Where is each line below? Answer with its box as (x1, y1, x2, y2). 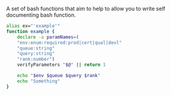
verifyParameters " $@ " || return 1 (17, 62, 106, 68)
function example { (6, 28, 55, 35)
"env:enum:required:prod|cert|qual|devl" (17, 39, 122, 45)
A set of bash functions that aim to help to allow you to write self (6, 5, 166, 12)
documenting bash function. (6, 11, 76, 19)
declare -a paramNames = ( (17, 34, 79, 40)
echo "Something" (17, 78, 61, 84)
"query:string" (17, 51, 55, 57)
